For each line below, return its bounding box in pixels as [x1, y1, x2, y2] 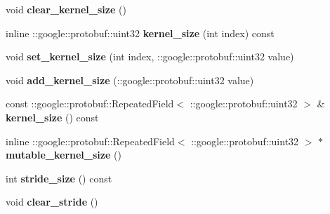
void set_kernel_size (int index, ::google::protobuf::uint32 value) [6, 49, 294, 64]
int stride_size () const [6, 170, 112, 185]
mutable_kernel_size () [6, 147, 121, 162]
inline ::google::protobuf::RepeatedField [6, 133, 175, 148]
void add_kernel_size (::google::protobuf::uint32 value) [6, 72, 254, 87]
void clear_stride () [6, 194, 98, 209]
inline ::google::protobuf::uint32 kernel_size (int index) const [6, 25, 275, 40]
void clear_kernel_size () [6, 2, 126, 16]
